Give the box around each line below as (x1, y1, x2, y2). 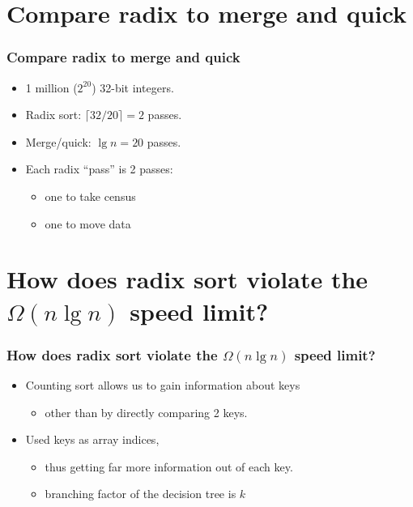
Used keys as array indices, (25, 431, 160, 448)
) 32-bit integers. (92, 79, 174, 96)
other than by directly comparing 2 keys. (45, 403, 248, 420)
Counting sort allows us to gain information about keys (25, 376, 300, 393)
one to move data (45, 215, 131, 232)
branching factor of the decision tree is (45, 485, 236, 502)
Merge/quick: (25, 133, 92, 150)
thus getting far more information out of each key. (45, 458, 293, 475)
